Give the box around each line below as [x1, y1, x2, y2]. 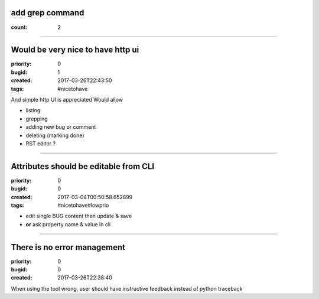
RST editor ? [25, 139, 56, 147]
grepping [25, 115, 48, 122]
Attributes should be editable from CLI [11, 161, 155, 171]
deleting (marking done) [25, 132, 84, 139]
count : [11, 24, 28, 31]
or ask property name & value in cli [25, 220, 111, 227]
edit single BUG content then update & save [25, 213, 132, 220]
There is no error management [11, 242, 125, 252]
